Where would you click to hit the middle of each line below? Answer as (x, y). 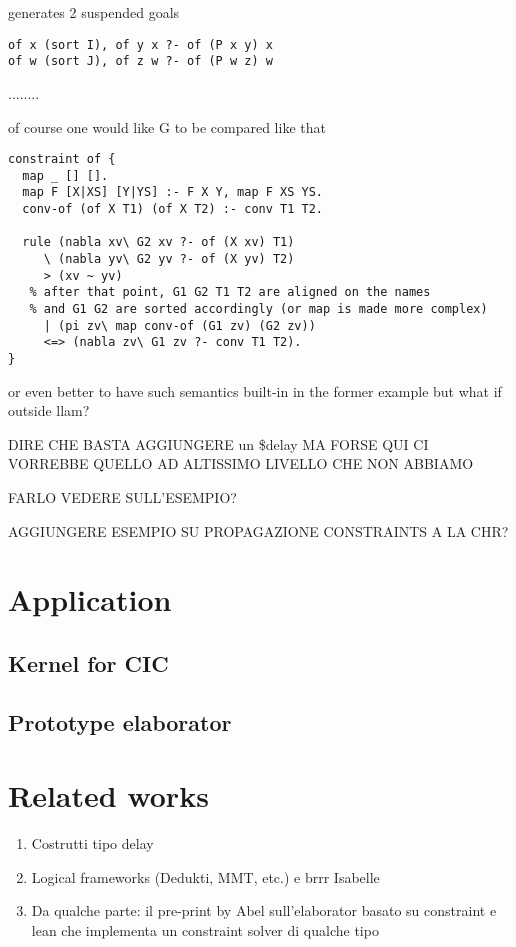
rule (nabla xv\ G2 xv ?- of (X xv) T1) (158, 242)
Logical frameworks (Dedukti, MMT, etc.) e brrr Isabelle (205, 876)
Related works (108, 795)
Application (90, 599)
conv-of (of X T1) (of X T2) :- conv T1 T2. (172, 209)
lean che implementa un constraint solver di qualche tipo (205, 930)
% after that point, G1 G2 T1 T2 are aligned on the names (230, 292)
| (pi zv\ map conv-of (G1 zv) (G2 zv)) (179, 325)
